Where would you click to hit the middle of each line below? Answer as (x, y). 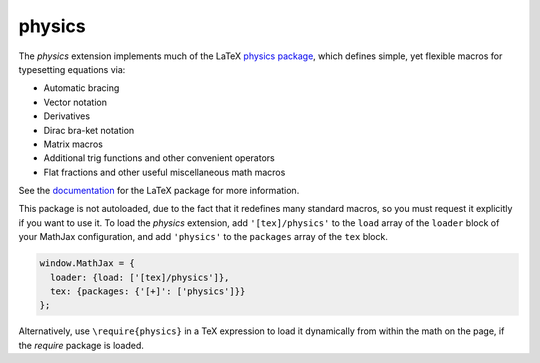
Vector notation (75, 102)
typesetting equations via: (72, 69)
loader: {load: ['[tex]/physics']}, (140, 277)
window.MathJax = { (87, 263)
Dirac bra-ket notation (89, 130)
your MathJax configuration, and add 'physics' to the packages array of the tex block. (203, 237)
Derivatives (66, 116)
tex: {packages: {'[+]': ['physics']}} (148, 291)
